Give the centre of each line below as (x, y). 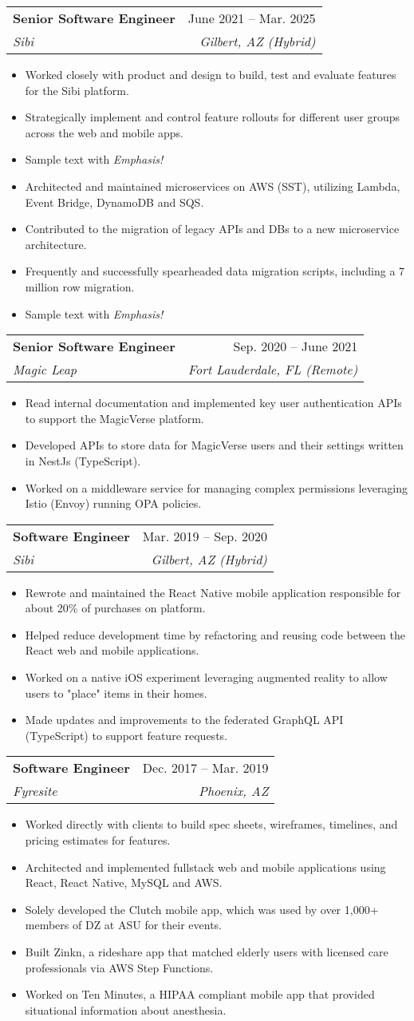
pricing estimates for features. (98, 840)
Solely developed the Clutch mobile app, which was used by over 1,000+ (202, 909)
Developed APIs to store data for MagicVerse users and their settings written (214, 445)
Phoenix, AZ (234, 791)
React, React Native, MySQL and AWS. (124, 882)
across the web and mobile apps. (104, 132)
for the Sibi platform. (77, 90)
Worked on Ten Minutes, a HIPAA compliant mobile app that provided (200, 994)
